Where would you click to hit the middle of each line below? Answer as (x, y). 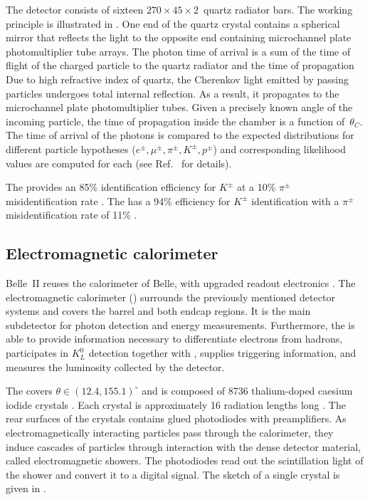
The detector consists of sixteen (75, 9)
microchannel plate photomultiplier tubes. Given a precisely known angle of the (179, 107)
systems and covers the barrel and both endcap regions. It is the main (158, 311)
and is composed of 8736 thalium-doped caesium (247, 391)
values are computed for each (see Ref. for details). (119, 163)
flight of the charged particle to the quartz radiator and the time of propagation (180, 65)
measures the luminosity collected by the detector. (115, 366)
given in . (26, 488)
